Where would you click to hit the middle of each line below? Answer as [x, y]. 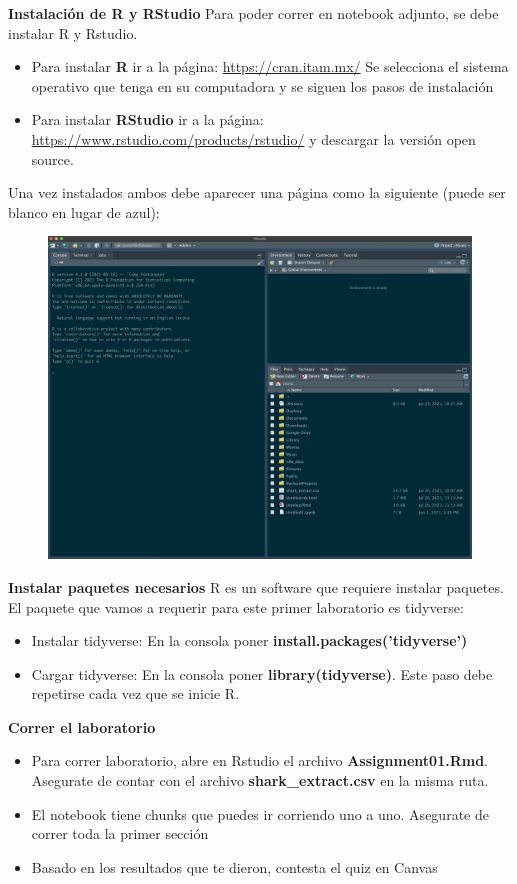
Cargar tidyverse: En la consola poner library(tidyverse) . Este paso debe [262, 673]
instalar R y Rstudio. [73, 32]
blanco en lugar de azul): [84, 211]
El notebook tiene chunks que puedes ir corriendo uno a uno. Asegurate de [260, 813]
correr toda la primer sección [120, 833]
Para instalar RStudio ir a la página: [147, 119]
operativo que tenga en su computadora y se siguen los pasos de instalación [262, 85]
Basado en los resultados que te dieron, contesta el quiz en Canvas [234, 866]
